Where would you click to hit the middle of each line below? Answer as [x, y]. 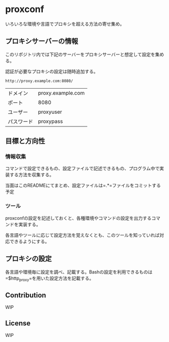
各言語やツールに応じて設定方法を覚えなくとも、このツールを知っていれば [82, 235]
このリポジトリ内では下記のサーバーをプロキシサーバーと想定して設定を [80, 54]
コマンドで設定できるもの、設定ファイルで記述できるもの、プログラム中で [82, 168]
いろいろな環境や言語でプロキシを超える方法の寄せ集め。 [65, 24]
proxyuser [50, 112]
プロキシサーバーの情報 [42, 41]
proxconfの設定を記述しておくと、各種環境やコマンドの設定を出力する [78, 218]
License [18, 323]
